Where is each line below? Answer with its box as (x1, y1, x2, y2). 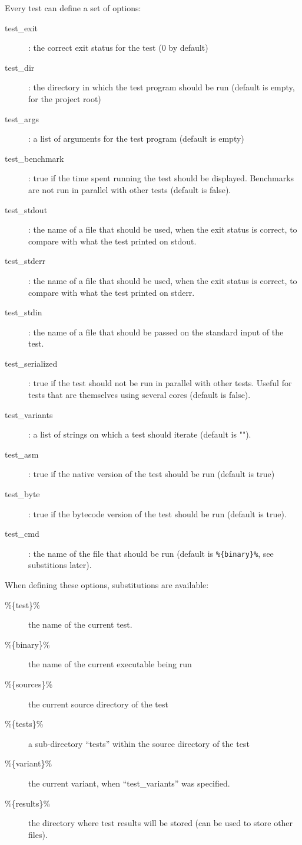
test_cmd (5, 527, 39, 540)
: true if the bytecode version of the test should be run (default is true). (28, 507, 287, 520)
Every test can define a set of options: (5, 2, 141, 14)
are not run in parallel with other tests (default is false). (28, 183, 231, 195)
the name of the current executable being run (28, 658, 192, 670)
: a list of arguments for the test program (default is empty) (28, 132, 244, 145)
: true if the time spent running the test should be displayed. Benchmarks (28, 172, 294, 184)
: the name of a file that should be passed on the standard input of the (28, 325, 284, 338)
